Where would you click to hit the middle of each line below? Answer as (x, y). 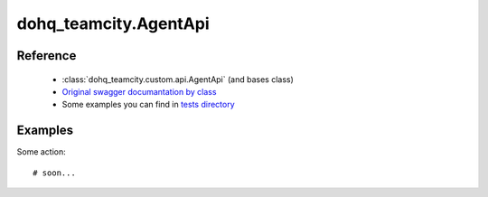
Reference (47, 56)
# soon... (54, 173)
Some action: (42, 152)
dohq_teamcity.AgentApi (113, 23)
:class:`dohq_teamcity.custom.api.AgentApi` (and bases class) (178, 79)
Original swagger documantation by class (139, 91)
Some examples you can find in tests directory (148, 105)
